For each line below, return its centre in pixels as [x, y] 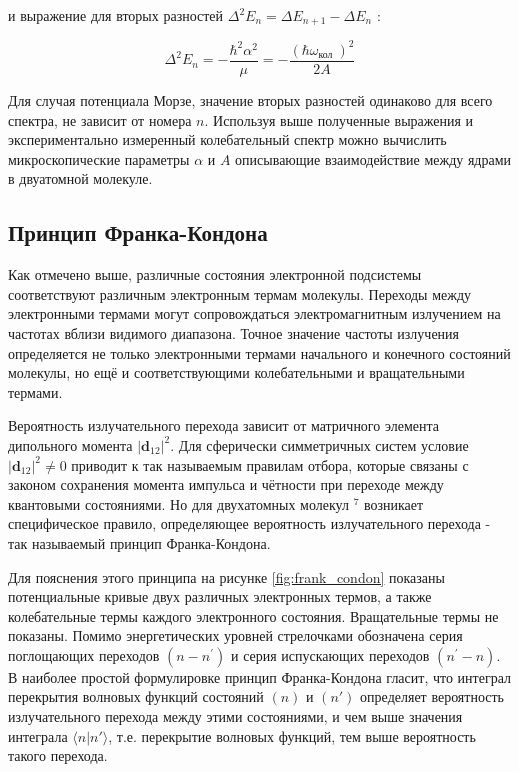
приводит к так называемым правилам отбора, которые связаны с [270, 464]
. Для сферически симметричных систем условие [319, 444]
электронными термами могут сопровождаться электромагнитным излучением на [254, 313]
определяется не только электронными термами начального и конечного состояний [259, 352]
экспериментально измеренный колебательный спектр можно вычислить [227, 139]
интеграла [38, 735]
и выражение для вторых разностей [116, 15]
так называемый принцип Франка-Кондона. [139, 542]
